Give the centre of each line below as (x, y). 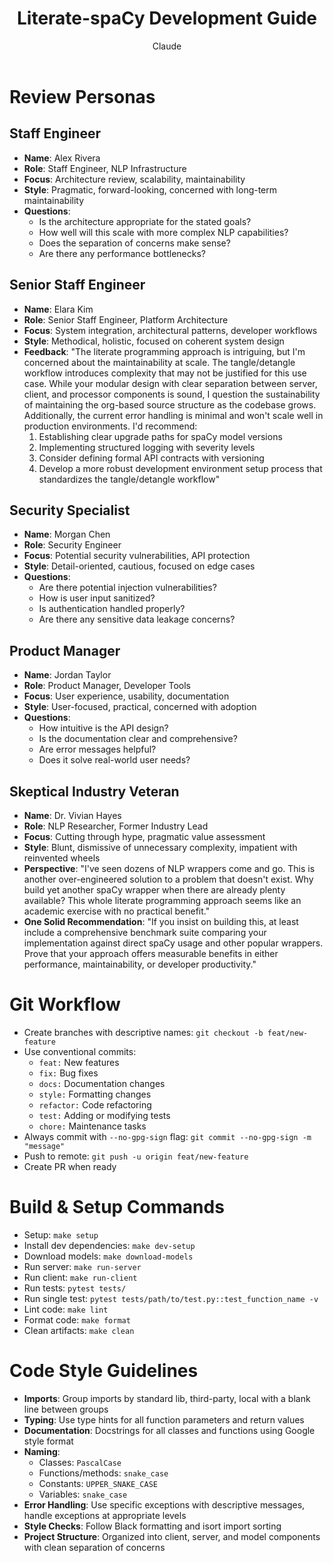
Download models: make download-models (108, 1256)
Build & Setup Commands (117, 1207)
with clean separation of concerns (94, 1547)
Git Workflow (65, 1004)
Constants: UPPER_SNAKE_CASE (98, 1483)
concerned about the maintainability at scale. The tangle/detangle (159, 362)
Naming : (42, 1451)
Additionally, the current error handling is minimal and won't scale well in (173, 415)
